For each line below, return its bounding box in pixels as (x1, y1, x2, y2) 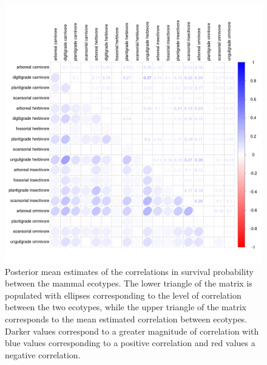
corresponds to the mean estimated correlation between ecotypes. (5, 312, 248, 325)
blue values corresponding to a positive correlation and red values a (5, 336, 255, 349)
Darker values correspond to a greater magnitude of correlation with (5, 324, 259, 337)
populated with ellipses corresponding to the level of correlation (5, 288, 242, 301)
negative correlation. (5, 348, 81, 361)
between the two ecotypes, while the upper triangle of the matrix (5, 301, 247, 313)
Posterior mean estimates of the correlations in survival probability (5, 265, 254, 277)
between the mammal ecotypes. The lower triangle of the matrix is (5, 277, 252, 290)
